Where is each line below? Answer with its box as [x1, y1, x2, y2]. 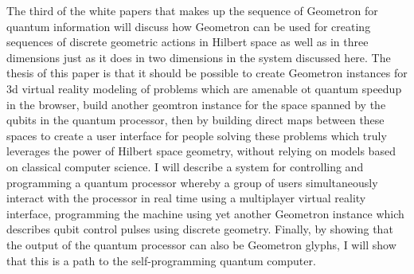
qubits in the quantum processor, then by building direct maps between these [6, 112, 385, 128]
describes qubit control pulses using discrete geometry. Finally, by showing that [6, 221, 393, 237]
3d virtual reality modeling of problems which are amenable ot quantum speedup [6, 80, 402, 96]
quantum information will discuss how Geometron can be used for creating [6, 18, 371, 34]
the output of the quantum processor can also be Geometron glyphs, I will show [6, 236, 396, 252]
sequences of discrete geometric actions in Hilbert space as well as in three [6, 33, 369, 50]
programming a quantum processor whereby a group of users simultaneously [6, 174, 378, 190]
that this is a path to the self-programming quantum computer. [6, 252, 316, 268]
